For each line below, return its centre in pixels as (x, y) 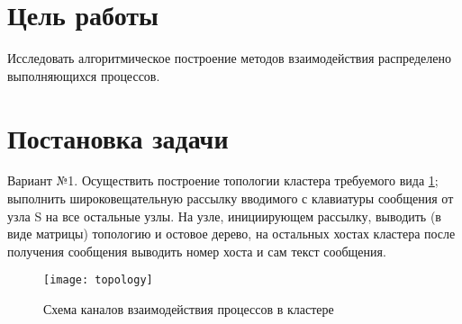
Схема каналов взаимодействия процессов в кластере (189, 309)
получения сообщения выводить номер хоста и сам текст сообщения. (197, 251)
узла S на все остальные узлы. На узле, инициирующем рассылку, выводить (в (224, 216)
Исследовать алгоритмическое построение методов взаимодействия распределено (229, 58)
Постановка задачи (118, 137)
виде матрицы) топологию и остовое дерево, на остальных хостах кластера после (231, 234)
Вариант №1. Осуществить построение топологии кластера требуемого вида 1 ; (223, 180)
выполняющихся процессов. (84, 75)
